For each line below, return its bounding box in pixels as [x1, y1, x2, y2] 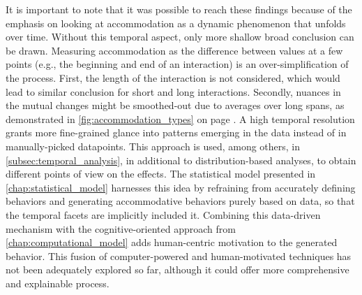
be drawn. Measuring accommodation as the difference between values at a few [6, 43, 343, 57]
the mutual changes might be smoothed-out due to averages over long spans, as [6, 98, 345, 113]
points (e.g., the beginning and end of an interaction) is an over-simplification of [6, 57, 349, 71]
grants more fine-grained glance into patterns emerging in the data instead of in [6, 125, 347, 140]
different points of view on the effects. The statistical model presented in [6, 166, 316, 181]
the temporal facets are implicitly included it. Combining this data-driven [6, 207, 321, 222]
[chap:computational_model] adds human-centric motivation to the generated [6, 235, 338, 250]
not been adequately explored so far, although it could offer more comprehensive [6, 262, 349, 277]
